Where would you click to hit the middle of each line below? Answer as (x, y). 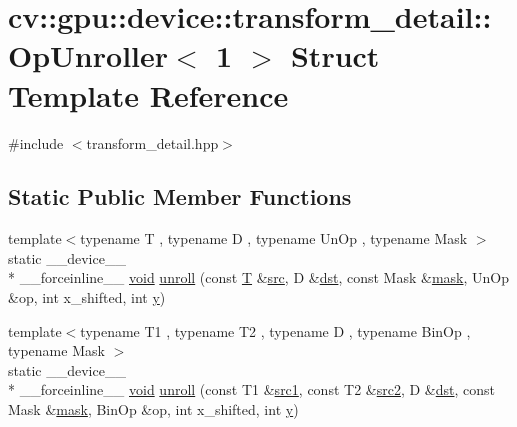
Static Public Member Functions (180, 196)
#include (36, 142)
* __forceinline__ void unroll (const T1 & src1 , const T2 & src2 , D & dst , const (252, 389)
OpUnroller (88, 55)
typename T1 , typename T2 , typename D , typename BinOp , (275, 330)
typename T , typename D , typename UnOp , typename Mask (274, 238)
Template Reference (148, 94)
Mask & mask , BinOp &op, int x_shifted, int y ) (153, 409)
